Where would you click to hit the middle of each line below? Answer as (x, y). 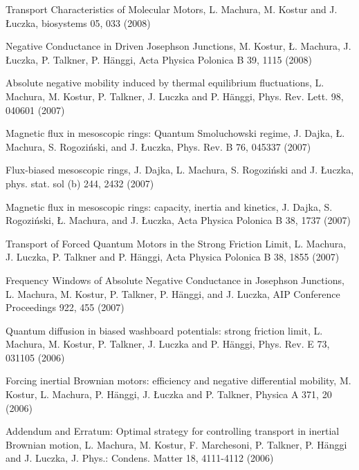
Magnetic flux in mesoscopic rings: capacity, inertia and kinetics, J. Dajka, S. (169, 206)
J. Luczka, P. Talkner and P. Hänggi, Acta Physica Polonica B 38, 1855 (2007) (173, 257)
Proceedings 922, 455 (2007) (65, 307)
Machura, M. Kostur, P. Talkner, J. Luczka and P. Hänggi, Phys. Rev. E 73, (168, 344)
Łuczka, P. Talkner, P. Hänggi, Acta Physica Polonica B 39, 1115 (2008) (159, 59)
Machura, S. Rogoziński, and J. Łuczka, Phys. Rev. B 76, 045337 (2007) (158, 146)
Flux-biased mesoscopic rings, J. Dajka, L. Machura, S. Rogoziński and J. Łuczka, (180, 170)
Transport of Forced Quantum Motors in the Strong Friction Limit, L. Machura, (176, 243)
